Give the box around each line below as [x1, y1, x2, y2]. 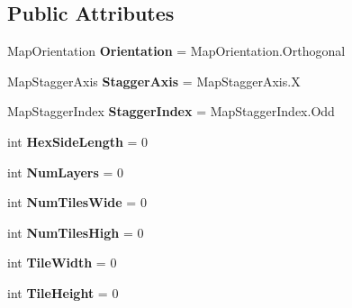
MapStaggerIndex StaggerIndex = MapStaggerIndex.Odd [7, 102, 335, 121]
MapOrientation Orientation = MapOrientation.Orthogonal [7, 41, 346, 60]
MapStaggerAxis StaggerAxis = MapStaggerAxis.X [7, 71, 301, 90]
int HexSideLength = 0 [7, 131, 149, 150]
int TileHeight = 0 [7, 283, 119, 302]
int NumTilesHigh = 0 [7, 222, 144, 241]
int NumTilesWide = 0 [7, 193, 147, 212]
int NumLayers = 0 [7, 162, 124, 181]
